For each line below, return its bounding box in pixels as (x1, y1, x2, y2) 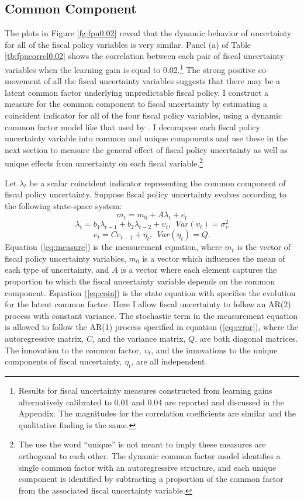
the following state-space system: (5, 199, 122, 211)
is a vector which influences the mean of (142, 252, 285, 264)
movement (5, 75, 42, 87)
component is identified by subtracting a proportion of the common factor (18, 473, 284, 485)
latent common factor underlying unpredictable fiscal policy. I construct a (5, 86, 269, 98)
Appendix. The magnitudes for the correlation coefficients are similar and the (18, 407, 296, 419)
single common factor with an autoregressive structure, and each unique (18, 461, 277, 473)
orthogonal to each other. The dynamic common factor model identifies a (18, 450, 281, 461)
